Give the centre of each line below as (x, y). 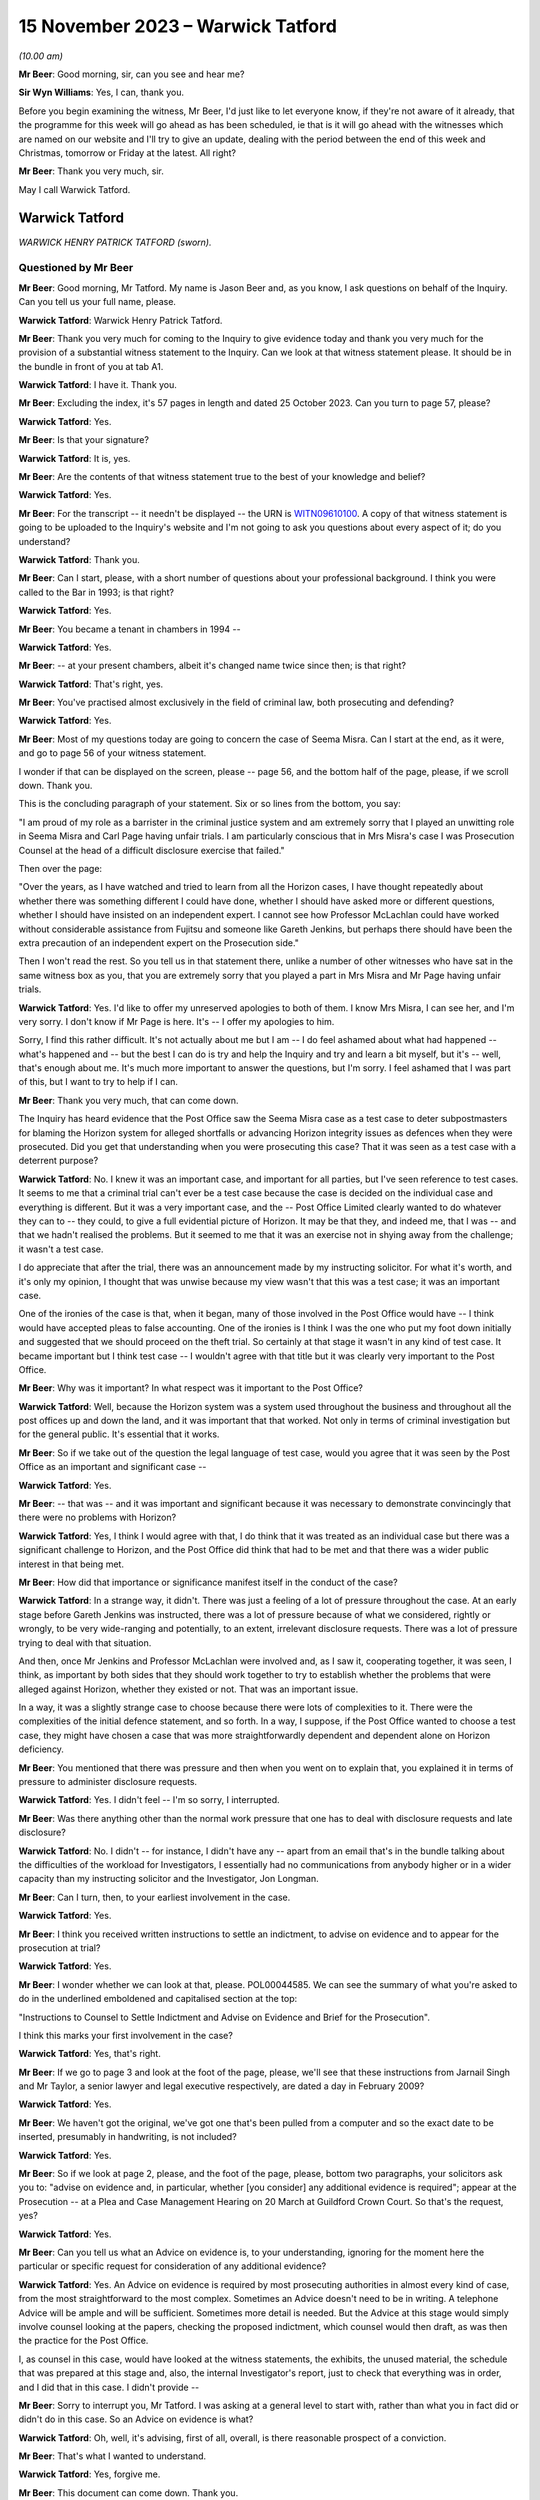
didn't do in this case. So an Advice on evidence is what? (136, 2419)
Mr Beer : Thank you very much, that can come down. (128, 1100)
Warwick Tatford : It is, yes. (74, 458)
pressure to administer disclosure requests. (108, 1782)
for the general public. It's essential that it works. (119, 1434)
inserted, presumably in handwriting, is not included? (127, 2137)
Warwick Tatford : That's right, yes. (91, 684)
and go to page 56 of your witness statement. (112, 753)
